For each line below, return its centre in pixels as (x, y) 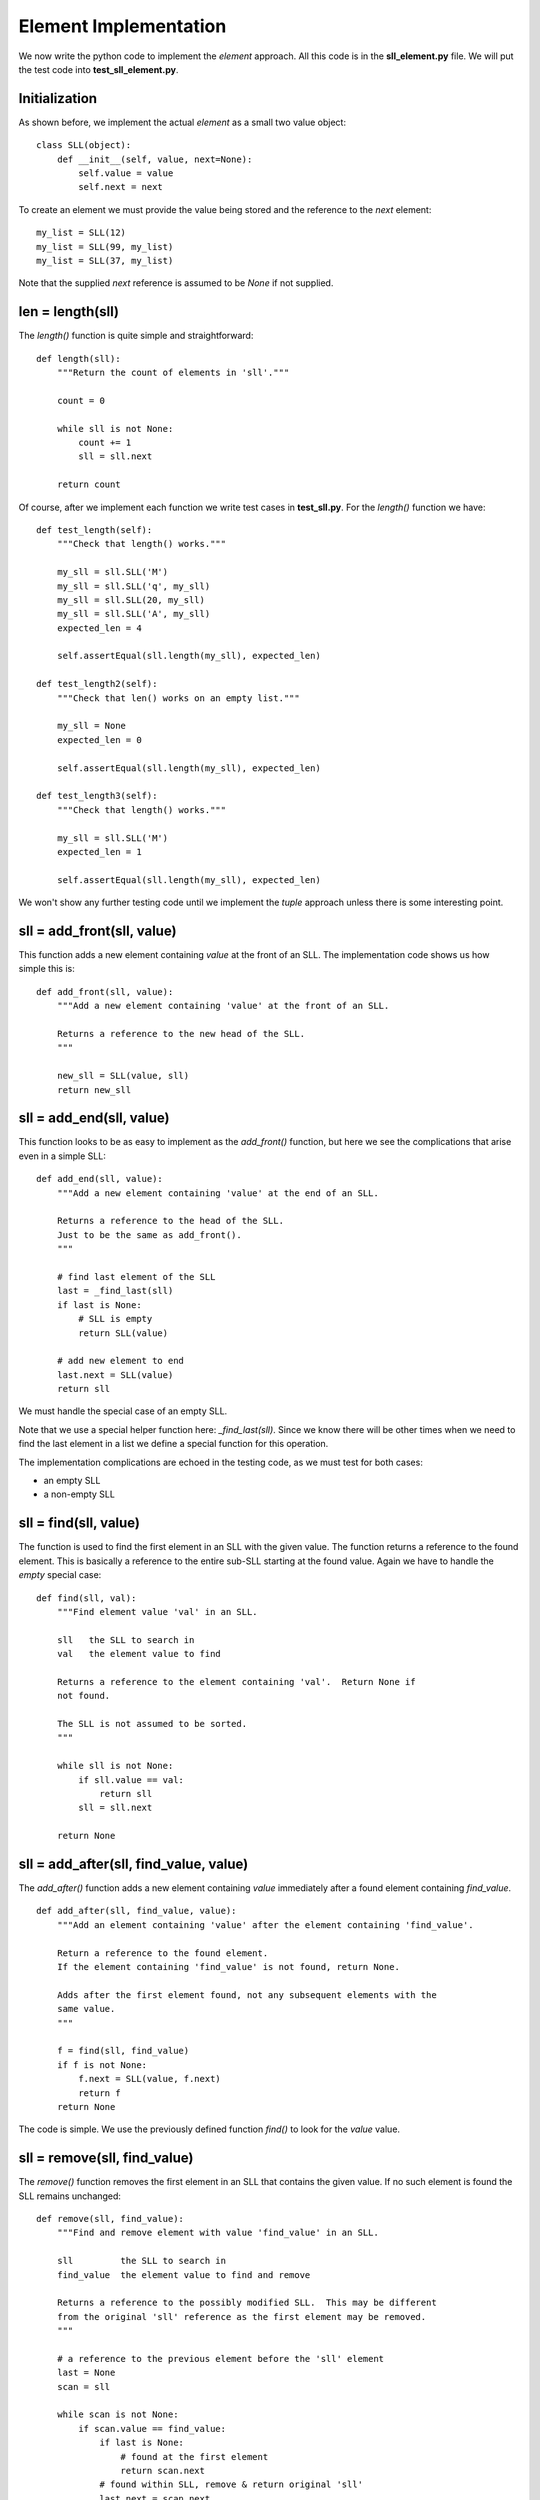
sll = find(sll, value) (79, 1523)
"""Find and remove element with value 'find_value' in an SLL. (217, 2233)
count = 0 (80, 400)
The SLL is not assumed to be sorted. (152, 1724)
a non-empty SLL (79, 1494)
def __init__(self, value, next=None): (154, 159)
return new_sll (94, 1089)
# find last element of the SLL (136, 1276)
